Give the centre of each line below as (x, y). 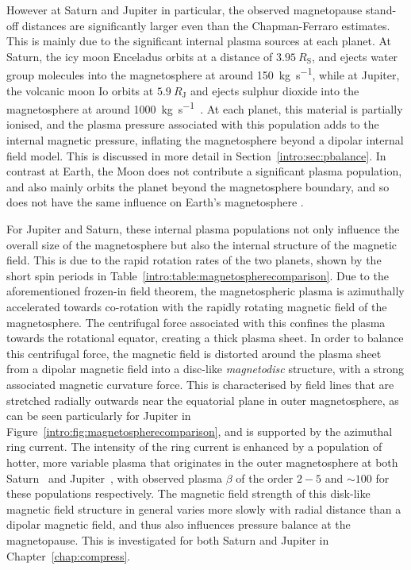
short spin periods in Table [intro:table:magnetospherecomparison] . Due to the (198, 275)
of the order (265, 478)
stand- (381, 10)
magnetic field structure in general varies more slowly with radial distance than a (204, 508)
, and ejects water (355, 56)
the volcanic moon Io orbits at (80, 90)
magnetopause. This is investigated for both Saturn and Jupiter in (168, 539)
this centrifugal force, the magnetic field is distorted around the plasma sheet (194, 353)
